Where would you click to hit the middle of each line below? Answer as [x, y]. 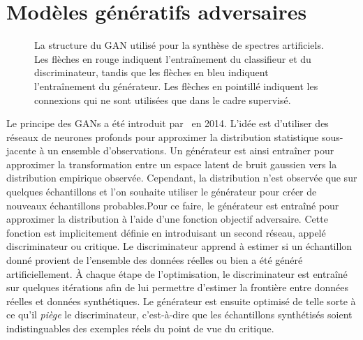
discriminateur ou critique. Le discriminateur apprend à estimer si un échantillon [179, 246]
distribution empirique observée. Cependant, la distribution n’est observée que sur [182, 178]
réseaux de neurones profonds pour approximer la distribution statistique [163, 136]
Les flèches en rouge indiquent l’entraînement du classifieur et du [173, 58]
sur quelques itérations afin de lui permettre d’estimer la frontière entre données [177, 287]
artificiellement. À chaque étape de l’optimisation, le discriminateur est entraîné [177, 273]
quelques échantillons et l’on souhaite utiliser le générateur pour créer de [162, 192]
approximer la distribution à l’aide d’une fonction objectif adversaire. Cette [167, 219]
